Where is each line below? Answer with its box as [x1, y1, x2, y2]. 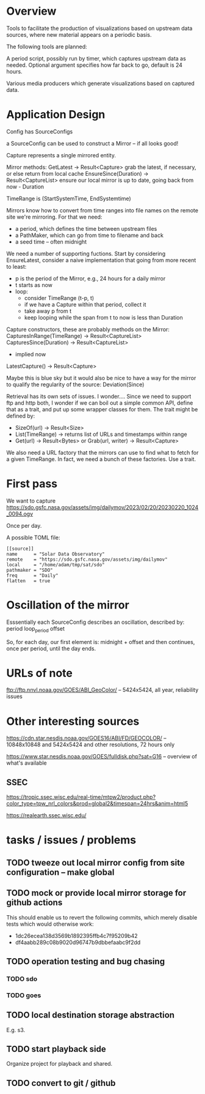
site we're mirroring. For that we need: [6, 213, 103, 220]
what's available [6, 759, 47, 766]
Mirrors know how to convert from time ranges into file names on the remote [6, 206, 198, 214]
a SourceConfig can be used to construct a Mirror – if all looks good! [6, 140, 179, 147]
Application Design [6, 108, 106, 122]
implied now [15, 350, 46, 358]
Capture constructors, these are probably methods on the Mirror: [6, 326, 170, 333]
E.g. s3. [6, 1026, 26, 1033]
